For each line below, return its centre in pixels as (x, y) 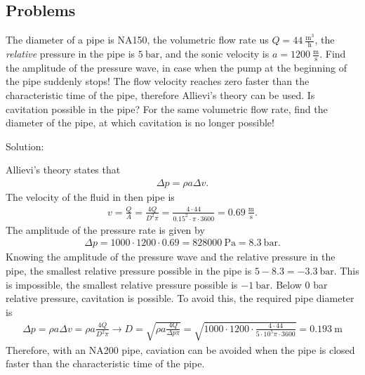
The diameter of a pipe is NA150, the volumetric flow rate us (137, 40)
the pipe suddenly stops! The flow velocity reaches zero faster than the (158, 81)
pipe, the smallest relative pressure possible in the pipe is (129, 271)
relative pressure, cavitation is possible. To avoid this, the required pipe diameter (180, 298)
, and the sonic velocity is (214, 54)
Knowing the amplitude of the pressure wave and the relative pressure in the (171, 257)
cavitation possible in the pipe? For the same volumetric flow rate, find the (167, 108)
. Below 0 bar (299, 284)
